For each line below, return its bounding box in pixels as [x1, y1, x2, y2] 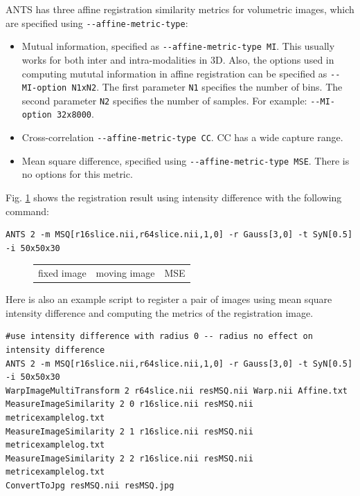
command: [6, 203, 49, 218]
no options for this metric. [21, 167, 133, 181]
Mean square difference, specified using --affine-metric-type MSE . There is [21, 153, 350, 167]
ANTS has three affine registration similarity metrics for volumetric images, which [6, 2, 354, 16]
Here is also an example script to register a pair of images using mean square [6, 292, 332, 306]
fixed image [38, 266, 87, 280]
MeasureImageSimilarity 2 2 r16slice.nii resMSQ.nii [6, 453, 253, 463]
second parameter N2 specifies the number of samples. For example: [21, 93, 307, 107]
